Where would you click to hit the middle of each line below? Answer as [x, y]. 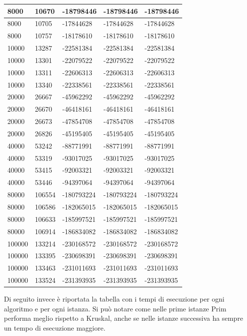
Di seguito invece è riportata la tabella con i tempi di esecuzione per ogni [114, 299]
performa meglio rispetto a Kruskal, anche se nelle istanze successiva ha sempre [123, 318]
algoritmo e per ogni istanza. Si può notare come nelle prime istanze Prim [115, 308]
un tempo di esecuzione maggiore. [55, 327]
